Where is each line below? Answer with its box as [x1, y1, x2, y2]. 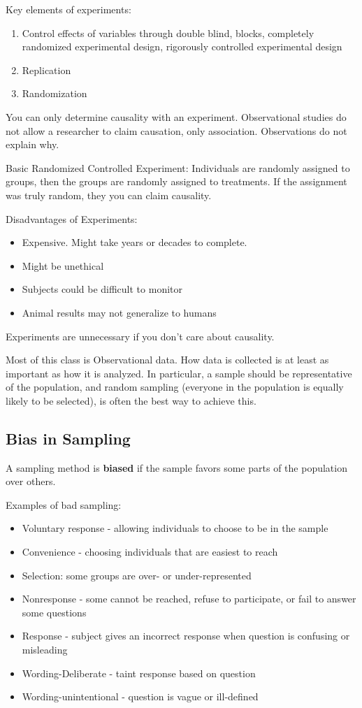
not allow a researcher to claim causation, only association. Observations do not [6, 123, 347, 138]
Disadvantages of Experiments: [6, 211, 138, 226]
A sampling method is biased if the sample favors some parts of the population [6, 460, 347, 475]
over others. [6, 474, 56, 489]
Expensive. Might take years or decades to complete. [22, 235, 247, 250]
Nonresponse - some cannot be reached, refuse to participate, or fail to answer [22, 591, 356, 606]
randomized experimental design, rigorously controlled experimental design [22, 39, 342, 54]
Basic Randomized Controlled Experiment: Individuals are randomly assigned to [6, 160, 350, 175]
